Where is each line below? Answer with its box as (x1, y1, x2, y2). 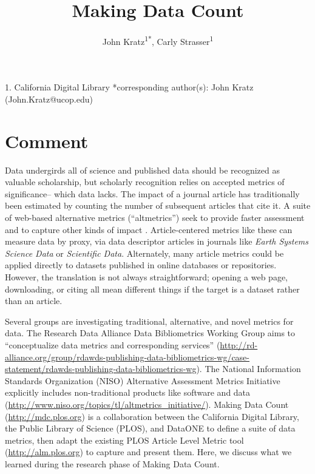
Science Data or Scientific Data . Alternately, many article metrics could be (5, 246, 284, 259)
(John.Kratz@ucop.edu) (5, 92, 93, 105)
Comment (5, 128, 89, 153)
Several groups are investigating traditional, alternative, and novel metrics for (5, 314, 294, 327)
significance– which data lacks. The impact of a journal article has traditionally (5, 187, 300, 200)
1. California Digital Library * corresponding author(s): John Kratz (5, 81, 254, 93)
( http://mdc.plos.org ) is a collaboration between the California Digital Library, (5, 410, 299, 422)
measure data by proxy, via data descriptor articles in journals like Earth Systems (5, 235, 309, 248)
